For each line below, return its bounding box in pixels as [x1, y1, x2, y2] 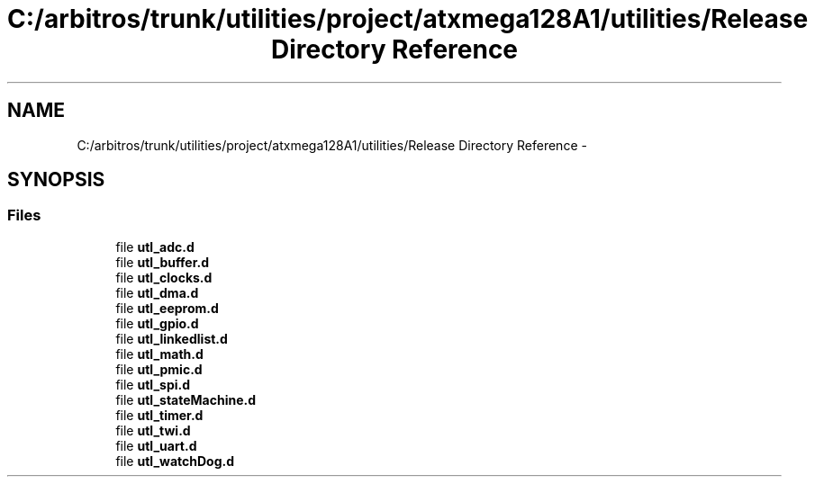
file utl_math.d [115, 345, 204, 362]
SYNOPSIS [7, 168, 105, 192]
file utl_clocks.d [115, 269, 213, 285]
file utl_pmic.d [115, 361, 203, 377]
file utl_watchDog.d [115, 453, 235, 469]
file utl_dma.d [115, 284, 199, 300]
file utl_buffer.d [115, 254, 209, 270]
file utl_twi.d [115, 422, 191, 438]
